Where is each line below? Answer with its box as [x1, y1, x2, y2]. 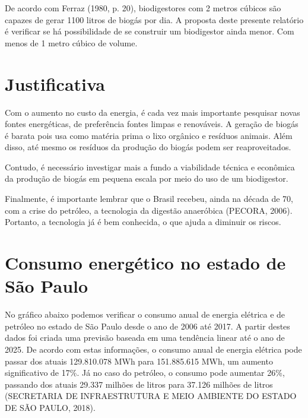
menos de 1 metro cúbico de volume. [5, 36, 138, 49]
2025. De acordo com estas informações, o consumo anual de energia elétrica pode [5, 343, 302, 355]
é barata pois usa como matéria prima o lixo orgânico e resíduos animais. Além [5, 129, 293, 141]
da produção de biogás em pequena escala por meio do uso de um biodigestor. [5, 172, 288, 185]
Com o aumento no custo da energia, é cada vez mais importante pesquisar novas [5, 106, 300, 118]
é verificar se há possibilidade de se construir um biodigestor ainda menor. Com [5, 25, 294, 37]
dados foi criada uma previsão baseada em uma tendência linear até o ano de [5, 331, 285, 344]
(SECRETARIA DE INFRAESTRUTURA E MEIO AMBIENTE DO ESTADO [5, 389, 297, 402]
